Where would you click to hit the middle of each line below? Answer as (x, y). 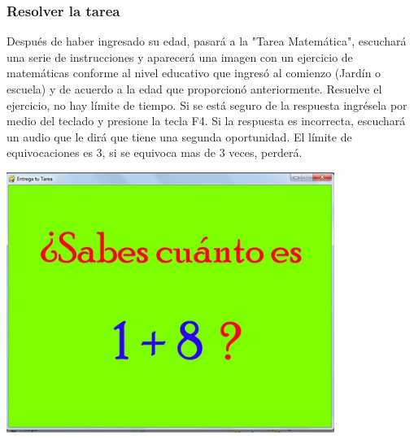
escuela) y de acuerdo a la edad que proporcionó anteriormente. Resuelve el (194, 89)
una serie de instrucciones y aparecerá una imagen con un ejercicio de (180, 57)
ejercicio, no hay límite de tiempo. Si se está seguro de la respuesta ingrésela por (207, 104)
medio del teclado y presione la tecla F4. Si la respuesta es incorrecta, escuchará (206, 121)
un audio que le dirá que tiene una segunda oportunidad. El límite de (179, 136)
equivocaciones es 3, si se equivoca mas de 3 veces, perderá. (155, 152)
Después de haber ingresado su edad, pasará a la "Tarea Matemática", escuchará (207, 41)
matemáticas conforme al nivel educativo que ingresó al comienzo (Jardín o (194, 73)
